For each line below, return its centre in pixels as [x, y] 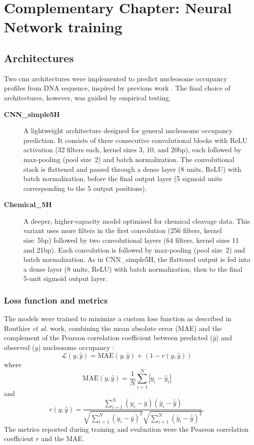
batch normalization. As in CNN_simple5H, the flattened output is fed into [137, 259]
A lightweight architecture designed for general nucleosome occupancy [128, 130]
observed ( [20, 347]
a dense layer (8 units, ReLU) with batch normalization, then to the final [133, 269]
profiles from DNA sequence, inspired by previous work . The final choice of [117, 88]
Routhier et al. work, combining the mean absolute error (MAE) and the [113, 328]
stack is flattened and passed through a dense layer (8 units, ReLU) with [132, 169]
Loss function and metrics [56, 300]
